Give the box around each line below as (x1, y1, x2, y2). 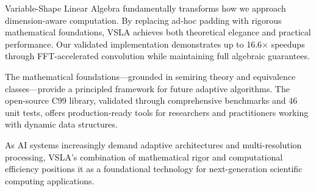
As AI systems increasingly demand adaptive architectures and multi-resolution (5, 138, 302, 151)
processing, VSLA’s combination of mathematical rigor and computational (5, 150, 283, 163)
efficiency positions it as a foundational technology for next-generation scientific (5, 162, 303, 175)
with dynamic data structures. (5, 118, 118, 131)
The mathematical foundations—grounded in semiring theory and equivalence (5, 70, 296, 82)
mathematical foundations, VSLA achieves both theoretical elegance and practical (5, 26, 311, 38)
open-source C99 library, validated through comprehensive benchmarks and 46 (5, 94, 298, 107)
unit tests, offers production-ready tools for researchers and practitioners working (5, 106, 309, 118)
